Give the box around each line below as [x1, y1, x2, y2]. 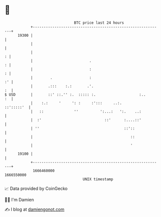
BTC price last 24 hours [74, 20, 124, 25]
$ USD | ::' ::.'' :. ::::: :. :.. [4, 92, 146, 97]
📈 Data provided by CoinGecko [4, 186, 68, 191]
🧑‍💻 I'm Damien [4, 197, 34, 203]
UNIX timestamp [82, 176, 113, 182]
